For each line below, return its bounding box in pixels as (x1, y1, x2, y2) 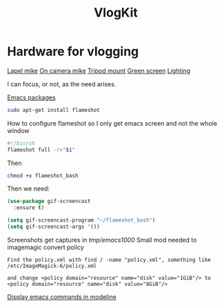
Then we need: (7, 184, 50, 193)
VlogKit (94, 5, 138, 21)
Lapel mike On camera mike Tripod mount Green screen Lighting (7, 66, 191, 75)
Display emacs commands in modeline (7, 292, 117, 301)
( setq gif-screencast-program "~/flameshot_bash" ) (7, 217, 156, 224)
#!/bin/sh (7, 139, 36, 146)
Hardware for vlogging (7, 44, 139, 59)
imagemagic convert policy (7, 243, 84, 251)
